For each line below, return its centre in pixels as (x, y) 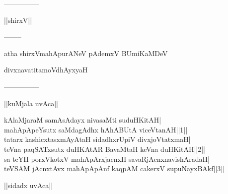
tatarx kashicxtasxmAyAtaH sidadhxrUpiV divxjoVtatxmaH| (97, 139)
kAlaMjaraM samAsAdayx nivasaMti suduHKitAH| (83, 120)
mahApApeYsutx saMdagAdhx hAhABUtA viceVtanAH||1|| (96, 129)
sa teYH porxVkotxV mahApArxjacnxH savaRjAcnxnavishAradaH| (107, 159)
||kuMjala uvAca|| (31, 103)
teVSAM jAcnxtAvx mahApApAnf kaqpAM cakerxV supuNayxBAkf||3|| (114, 168)
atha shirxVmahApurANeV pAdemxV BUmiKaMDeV (86, 53)
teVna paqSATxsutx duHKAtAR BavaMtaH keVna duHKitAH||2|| (105, 149)
